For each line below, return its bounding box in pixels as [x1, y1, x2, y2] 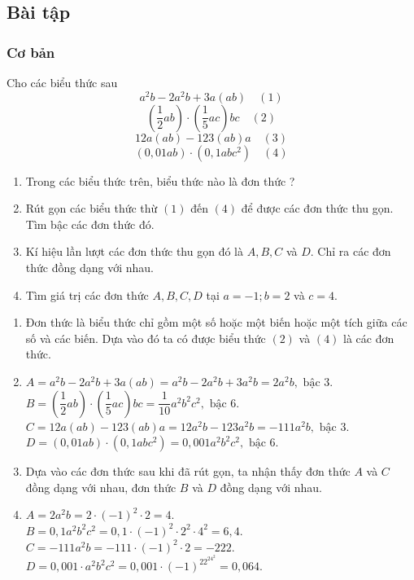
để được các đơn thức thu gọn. [241, 200, 394, 217]
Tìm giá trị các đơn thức [25, 286, 149, 303]
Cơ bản [7, 42, 55, 62]
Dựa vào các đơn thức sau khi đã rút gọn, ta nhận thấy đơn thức [25, 463, 351, 480]
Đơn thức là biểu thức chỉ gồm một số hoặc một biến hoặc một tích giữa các [25, 314, 407, 331]
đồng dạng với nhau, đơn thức [25, 478, 176, 495]
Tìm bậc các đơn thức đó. [25, 215, 155, 232]
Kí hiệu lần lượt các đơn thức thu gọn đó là [25, 243, 243, 260]
